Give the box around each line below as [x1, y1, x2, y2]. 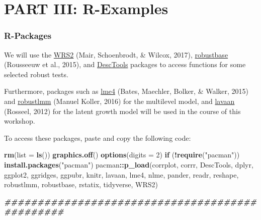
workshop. [4, 116, 35, 126]
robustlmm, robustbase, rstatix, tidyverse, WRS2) [4, 179, 158, 190]
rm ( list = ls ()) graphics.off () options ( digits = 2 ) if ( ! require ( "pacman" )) [4, 149, 240, 160]
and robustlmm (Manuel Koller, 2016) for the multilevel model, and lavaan [4, 95, 235, 106]
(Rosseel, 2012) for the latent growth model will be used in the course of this [4, 105, 241, 116]
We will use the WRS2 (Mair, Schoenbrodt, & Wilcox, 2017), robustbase [4, 49, 228, 60]
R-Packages [4, 29, 52, 42]
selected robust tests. [4, 69, 68, 79]
